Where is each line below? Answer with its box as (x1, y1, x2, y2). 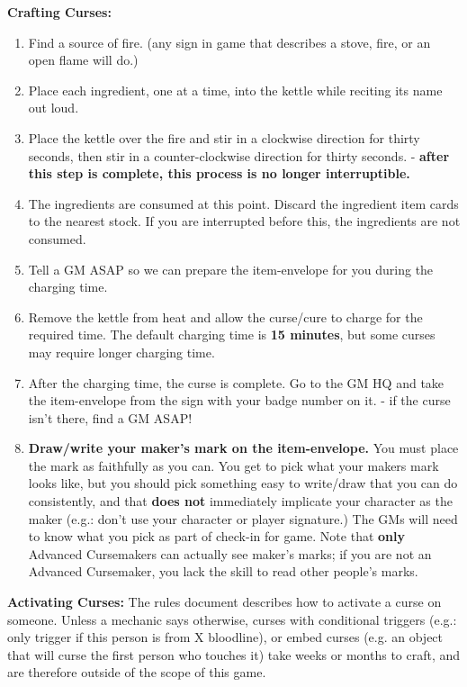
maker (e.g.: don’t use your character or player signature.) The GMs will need (28, 509, 458, 528)
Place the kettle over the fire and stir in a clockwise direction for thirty (28, 128, 420, 147)
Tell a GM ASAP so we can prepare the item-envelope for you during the (28, 259, 434, 278)
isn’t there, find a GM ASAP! (28, 408, 193, 427)
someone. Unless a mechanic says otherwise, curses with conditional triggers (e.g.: (7, 610, 457, 628)
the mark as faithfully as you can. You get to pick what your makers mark (28, 456, 439, 475)
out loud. (28, 98, 79, 117)
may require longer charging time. (28, 342, 215, 361)
